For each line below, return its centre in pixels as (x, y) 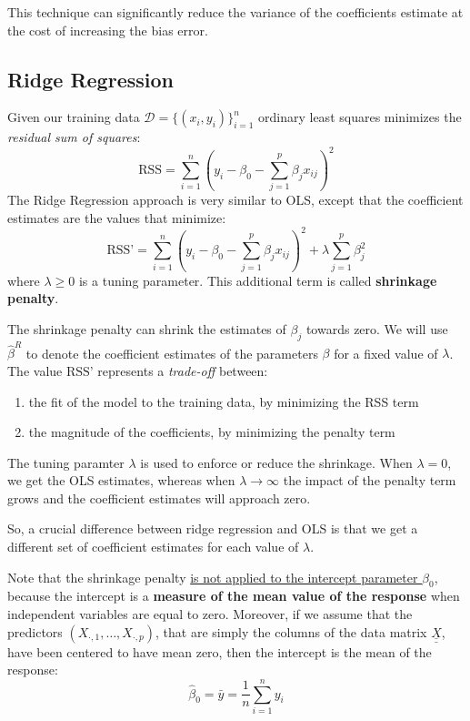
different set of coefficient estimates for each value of (153, 547)
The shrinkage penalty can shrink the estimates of (147, 328)
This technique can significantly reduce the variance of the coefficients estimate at (235, 12)
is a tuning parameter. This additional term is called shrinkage (258, 280)
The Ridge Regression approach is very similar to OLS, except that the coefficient (235, 200)
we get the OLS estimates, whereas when (121, 480)
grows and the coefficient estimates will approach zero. (159, 498)
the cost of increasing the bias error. (108, 30)
